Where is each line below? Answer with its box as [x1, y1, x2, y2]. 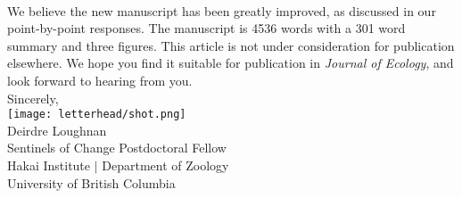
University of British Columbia [7, 173, 176, 192]
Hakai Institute [7, 156, 91, 174]
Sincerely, [7, 88, 59, 107]
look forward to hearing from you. [7, 70, 193, 89]
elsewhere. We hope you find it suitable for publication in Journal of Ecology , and [7, 54, 454, 72]
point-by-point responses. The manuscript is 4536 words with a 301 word [7, 19, 406, 37]
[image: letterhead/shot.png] [7, 108, 186, 121]
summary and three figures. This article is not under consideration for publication [7, 36, 455, 54]
